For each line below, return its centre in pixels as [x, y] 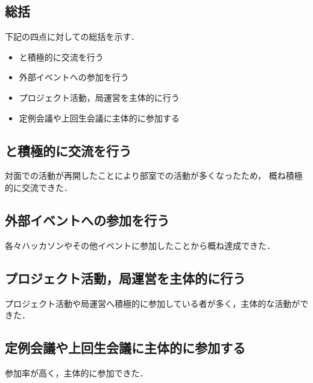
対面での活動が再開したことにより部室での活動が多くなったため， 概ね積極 [154, 175]
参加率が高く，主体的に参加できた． [77, 372]
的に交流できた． [39, 187]
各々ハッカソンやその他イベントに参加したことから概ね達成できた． [140, 245]
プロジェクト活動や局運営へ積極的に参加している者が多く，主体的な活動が [153, 303]
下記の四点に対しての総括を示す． [72, 37]
